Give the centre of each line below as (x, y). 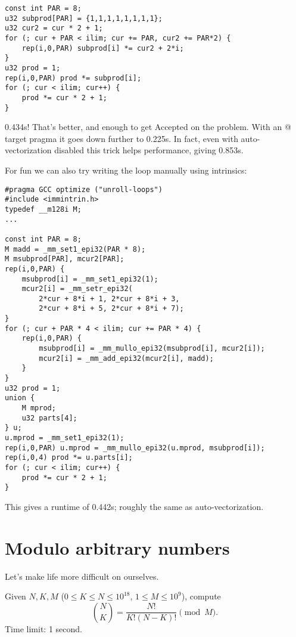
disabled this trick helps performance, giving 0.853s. (149, 150)
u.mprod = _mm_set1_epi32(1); (65, 438)
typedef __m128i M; (43, 209)
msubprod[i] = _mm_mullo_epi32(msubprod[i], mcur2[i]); (152, 349)
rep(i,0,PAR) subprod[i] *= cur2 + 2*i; (103, 48)
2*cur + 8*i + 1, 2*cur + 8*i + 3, (109, 299)
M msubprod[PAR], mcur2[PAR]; (65, 259)
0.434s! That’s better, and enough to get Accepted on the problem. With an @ (148, 127)
